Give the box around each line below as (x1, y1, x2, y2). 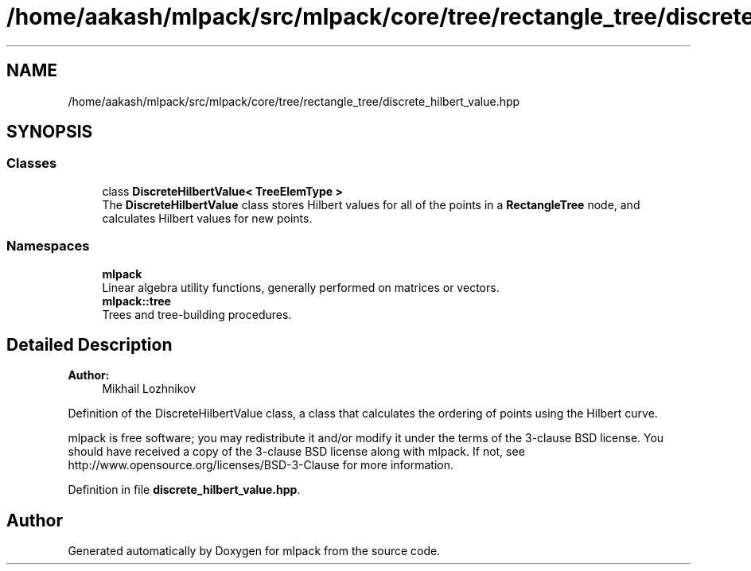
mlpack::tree (102, 293, 171, 308)
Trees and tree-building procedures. (102, 307, 292, 321)
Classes (6, 155, 57, 172)
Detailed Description (6, 334, 173, 355)
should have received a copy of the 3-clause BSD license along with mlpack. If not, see (68, 445, 525, 459)
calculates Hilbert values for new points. (102, 211, 313, 225)
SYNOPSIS (6, 122, 93, 142)
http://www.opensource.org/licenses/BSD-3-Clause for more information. (68, 458, 453, 472)
